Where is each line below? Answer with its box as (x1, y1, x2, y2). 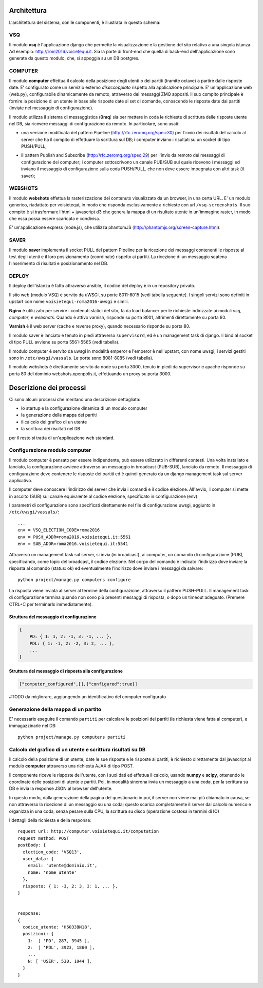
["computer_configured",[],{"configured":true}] (19, 681, 138, 686)
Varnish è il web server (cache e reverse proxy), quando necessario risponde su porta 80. (9, 323, 190, 329)
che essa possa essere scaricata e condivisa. (9, 215, 100, 222)
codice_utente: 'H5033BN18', (22, 924, 93, 929)
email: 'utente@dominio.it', (27, 863, 97, 868)
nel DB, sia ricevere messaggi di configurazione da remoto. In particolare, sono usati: (9, 121, 180, 126)
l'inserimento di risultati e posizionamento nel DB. (9, 261, 109, 266)
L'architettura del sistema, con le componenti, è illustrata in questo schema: (9, 20, 161, 25)
